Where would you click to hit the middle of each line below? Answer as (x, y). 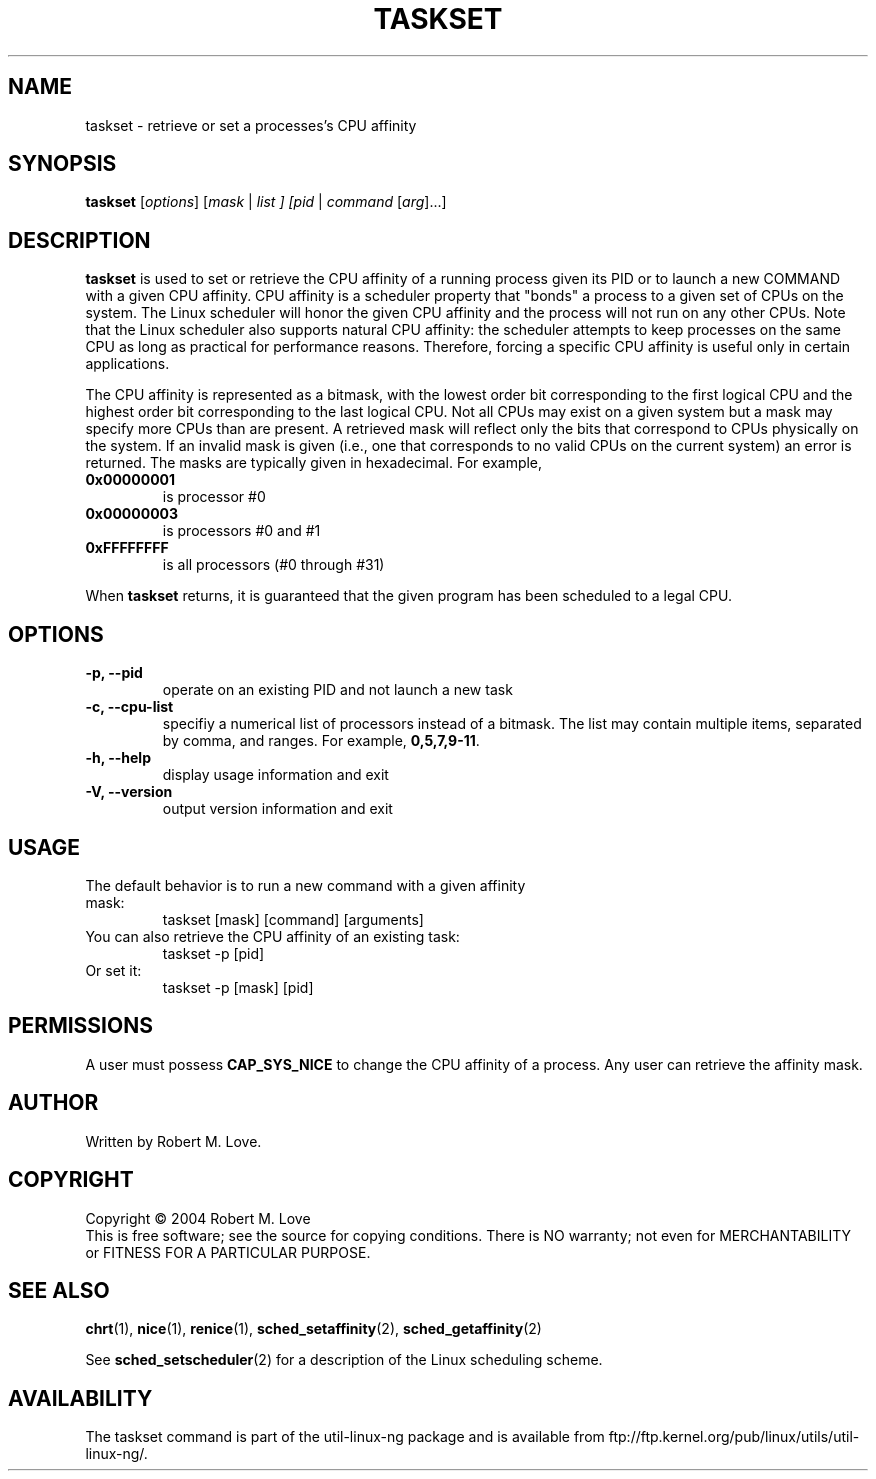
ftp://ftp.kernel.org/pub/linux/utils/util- (734, 1437)
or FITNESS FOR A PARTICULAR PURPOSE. (228, 1252)
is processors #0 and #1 (241, 531)
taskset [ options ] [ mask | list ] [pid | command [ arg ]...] (266, 202)
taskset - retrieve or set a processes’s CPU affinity (251, 125)
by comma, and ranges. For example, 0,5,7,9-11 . (321, 741)
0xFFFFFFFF (127, 548)
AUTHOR (53, 1103)
